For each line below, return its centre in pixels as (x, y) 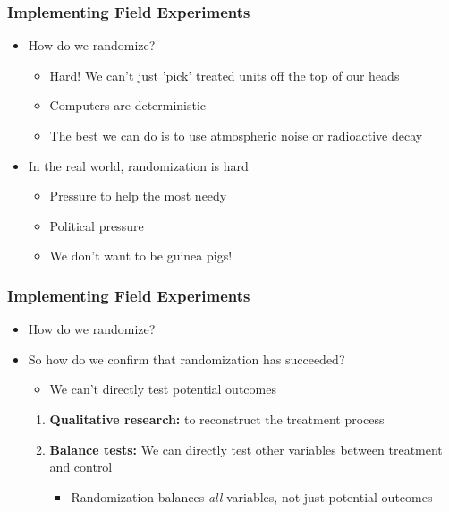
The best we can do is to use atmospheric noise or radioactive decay (236, 135)
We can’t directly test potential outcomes (163, 389)
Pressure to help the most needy (138, 196)
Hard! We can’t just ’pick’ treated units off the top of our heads (224, 75)
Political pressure (97, 225)
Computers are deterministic (128, 105)
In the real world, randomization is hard (138, 165)
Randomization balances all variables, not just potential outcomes (252, 496)
